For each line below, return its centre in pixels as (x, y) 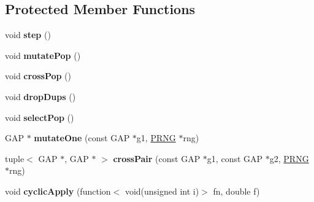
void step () (28, 35)
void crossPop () (38, 76)
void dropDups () (40, 96)
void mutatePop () (43, 55)
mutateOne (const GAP (82, 138)
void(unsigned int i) (162, 191)
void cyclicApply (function (58, 191)
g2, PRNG (289, 158)
